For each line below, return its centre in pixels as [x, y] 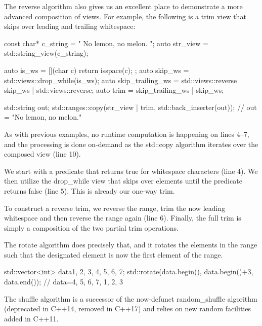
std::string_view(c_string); [46, 53]
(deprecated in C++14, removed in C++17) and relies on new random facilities [127, 309]
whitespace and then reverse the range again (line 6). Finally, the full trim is [123, 218]
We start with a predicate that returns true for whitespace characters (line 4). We [131, 171]
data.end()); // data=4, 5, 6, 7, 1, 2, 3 [63, 282]
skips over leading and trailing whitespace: [70, 26]
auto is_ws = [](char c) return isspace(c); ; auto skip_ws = [97, 70]
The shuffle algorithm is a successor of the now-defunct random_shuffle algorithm [131, 298]
